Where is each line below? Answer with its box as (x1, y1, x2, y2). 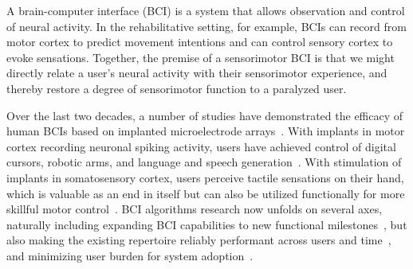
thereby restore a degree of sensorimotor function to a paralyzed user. (6, 80, 347, 96)
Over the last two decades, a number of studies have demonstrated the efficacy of (6, 107, 403, 123)
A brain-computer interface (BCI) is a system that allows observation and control (6, 2, 405, 18)
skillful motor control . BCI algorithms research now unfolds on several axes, (6, 201, 383, 217)
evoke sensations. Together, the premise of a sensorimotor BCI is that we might (6, 49, 395, 65)
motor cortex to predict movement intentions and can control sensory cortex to (6, 33, 393, 50)
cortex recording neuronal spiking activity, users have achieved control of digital (6, 138, 396, 154)
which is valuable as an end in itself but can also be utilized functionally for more (6, 185, 405, 201)
